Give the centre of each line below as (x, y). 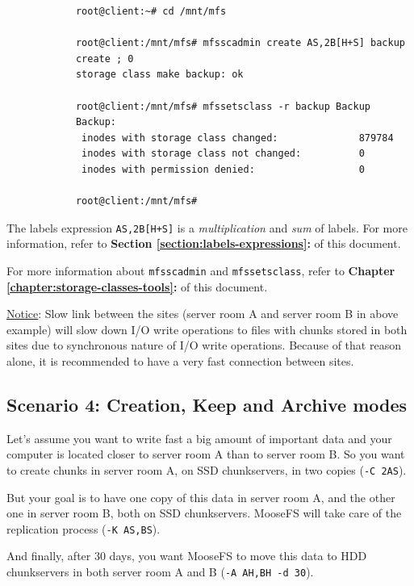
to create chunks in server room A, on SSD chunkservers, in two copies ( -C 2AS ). (207, 469)
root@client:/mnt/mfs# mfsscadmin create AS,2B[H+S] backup (240, 43)
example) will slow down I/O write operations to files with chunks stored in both (207, 329)
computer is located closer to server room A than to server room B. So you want (206, 454)
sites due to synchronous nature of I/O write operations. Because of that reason (204, 345)
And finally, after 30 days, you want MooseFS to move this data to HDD (187, 556)
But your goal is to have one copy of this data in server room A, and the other (201, 497)
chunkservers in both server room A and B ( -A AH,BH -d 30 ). (160, 572)
